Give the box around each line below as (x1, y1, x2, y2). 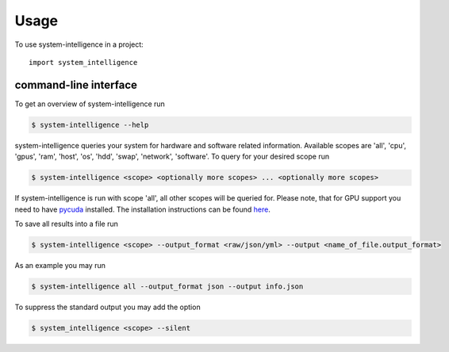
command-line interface (14, 78, 138, 91)
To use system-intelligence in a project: (14, 40, 144, 49)
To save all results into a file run (14, 219, 118, 228)
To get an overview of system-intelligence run (14, 99, 166, 109)
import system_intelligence (29, 58, 138, 67)
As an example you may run (14, 260, 106, 270)
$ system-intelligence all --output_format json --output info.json (31, 281, 304, 291)
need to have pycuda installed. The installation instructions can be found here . (14, 205, 271, 214)
